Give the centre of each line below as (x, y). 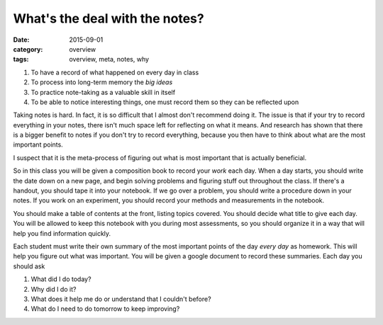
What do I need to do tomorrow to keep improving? (105, 309)
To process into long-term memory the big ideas (102, 82)
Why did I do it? (54, 289)
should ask (29, 266)
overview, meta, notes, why (109, 59)
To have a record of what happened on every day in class (115, 72)
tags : (21, 59)
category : (28, 49)
